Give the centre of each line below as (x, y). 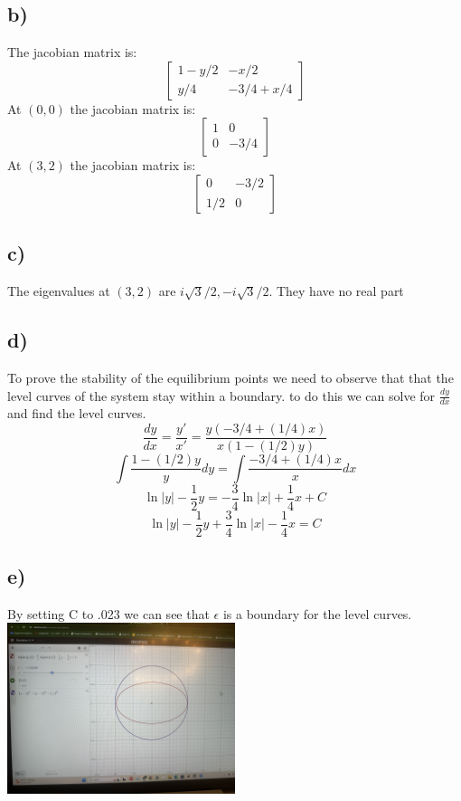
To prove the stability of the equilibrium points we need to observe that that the (230, 377)
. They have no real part (336, 291)
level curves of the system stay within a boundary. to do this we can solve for (221, 395)
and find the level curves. (77, 413)
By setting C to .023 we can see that (108, 613)
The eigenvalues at (59, 291)
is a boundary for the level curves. (317, 613)
